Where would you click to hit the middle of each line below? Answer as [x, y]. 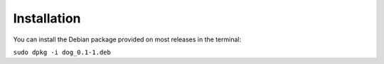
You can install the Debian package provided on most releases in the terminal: [127, 39]
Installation [47, 18]
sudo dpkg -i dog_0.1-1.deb [62, 52]
